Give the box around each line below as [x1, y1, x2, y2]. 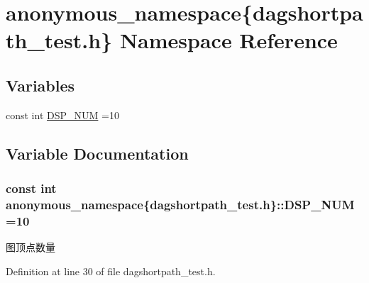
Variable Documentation [6, 142, 189, 164]
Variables [6, 74, 75, 96]
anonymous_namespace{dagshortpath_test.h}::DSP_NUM [6, 195, 355, 213]
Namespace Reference [119, 26, 338, 55]
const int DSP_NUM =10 [6, 107, 119, 122]
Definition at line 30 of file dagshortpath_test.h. [6, 263, 216, 278]
